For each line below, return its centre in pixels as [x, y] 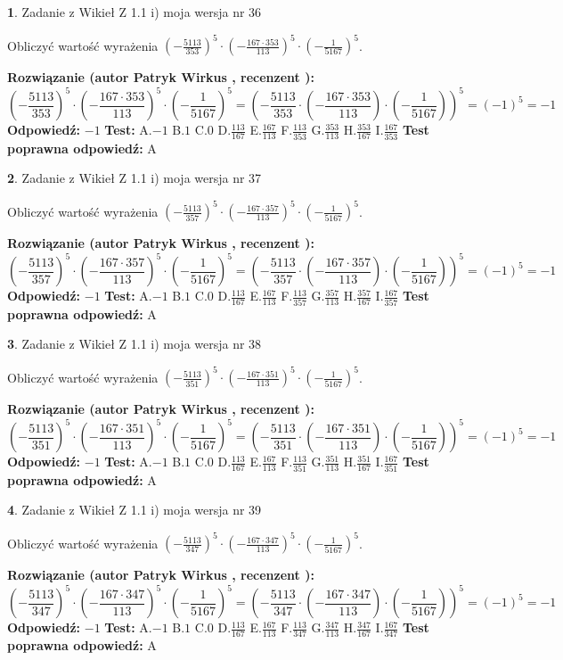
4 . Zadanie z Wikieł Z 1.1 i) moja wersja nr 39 [135, 510]
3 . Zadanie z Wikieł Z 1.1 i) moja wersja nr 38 [135, 344]
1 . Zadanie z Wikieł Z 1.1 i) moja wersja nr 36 [135, 12]
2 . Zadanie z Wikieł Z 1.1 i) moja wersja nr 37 [135, 178]
